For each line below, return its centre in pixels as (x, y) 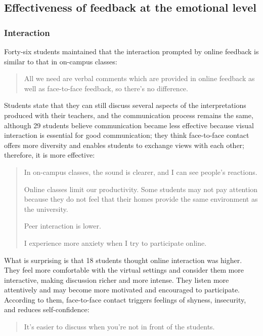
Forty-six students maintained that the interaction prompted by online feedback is (131, 51)
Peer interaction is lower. (62, 226)
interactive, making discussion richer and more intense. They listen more (117, 279)
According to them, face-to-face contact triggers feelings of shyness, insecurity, (125, 299)
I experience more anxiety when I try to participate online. (115, 242)
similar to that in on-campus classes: (61, 61)
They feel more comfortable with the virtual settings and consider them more (124, 270)
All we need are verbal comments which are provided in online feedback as (139, 78)
